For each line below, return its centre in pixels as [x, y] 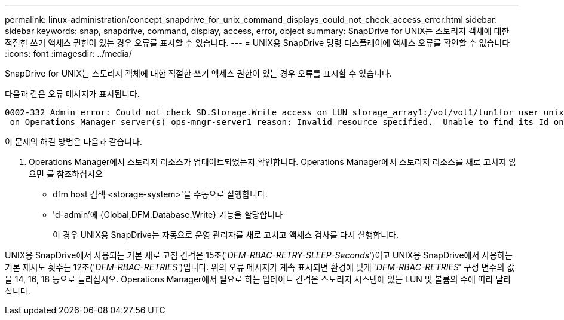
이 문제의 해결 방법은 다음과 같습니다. [73, 141]
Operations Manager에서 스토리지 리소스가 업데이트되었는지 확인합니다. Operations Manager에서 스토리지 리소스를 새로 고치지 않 [273, 162]
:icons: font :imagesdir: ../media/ [68, 54]
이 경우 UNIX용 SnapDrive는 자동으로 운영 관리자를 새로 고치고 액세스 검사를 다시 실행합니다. [226, 235]
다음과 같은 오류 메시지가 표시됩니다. [72, 94]
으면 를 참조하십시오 [66, 174]
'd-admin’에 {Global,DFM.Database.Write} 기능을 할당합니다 [168, 214]
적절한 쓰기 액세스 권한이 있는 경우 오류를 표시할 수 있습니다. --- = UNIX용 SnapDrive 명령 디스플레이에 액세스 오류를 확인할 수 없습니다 [258, 43]
